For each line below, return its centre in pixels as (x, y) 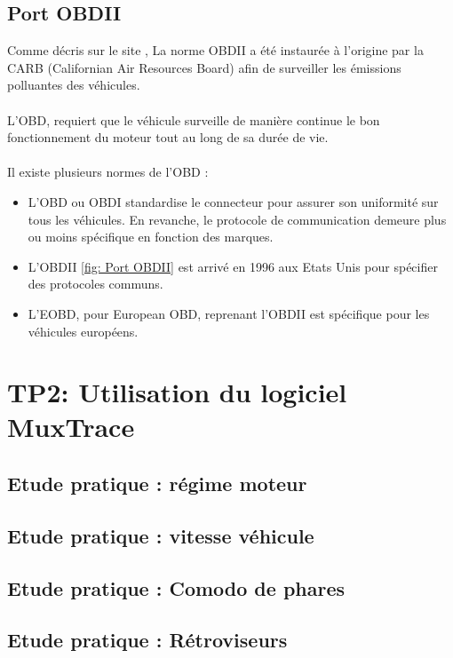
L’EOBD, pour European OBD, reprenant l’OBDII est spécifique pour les (229, 313)
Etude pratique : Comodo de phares (176, 587)
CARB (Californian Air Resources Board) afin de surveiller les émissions (204, 67)
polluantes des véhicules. (74, 85)
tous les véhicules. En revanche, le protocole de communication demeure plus (237, 219)
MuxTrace (71, 427)
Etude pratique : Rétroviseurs (147, 640)
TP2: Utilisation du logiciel (177, 392)
